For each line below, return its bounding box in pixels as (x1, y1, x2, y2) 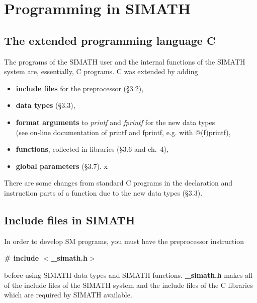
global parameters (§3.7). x (16, 160, 108, 171)
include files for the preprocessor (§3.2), (16, 83, 144, 93)
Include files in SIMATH (4, 212, 135, 227)
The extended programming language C (4, 32, 216, 48)
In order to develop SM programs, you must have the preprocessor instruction (4, 235, 244, 246)
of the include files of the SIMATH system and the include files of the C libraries (4, 279, 253, 290)
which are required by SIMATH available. (4, 289, 132, 300)
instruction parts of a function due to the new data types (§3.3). (4, 187, 203, 198)
